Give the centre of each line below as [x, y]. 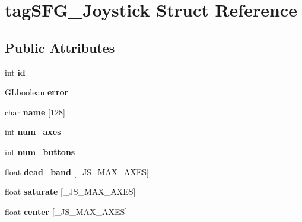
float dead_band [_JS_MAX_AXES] [77, 171]
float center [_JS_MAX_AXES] [66, 211]
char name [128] [35, 112]
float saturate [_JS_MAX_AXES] [70, 192]
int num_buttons [40, 151]
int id [15, 72]
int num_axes [33, 132]
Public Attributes [60, 47]
